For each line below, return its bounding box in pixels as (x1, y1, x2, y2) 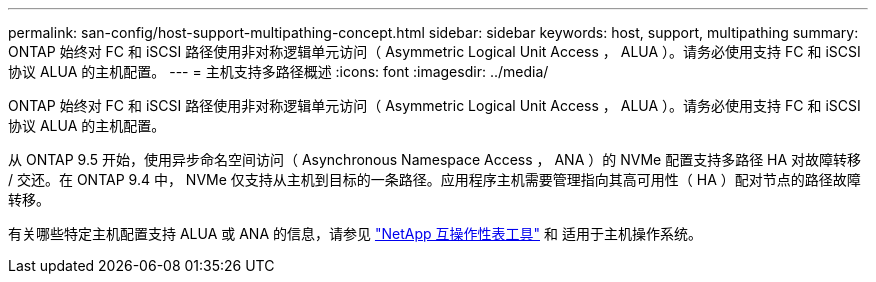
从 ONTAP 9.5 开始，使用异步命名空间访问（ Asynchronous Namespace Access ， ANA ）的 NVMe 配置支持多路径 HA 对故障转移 (8, 151, 862, 168)
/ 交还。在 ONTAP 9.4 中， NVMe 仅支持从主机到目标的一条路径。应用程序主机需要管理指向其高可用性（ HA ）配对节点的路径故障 (8, 171, 861, 188)
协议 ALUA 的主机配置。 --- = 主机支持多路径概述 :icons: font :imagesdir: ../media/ (8, 63, 549, 80)
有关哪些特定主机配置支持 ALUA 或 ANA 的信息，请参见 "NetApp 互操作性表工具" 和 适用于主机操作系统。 (8, 225, 702, 242)
